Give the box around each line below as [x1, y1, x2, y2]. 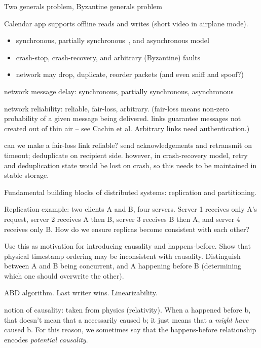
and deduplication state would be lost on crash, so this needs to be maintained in [4, 160, 257, 170]
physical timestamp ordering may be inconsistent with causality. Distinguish [4, 250, 241, 261]
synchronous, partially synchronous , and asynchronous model [16, 35, 209, 46]
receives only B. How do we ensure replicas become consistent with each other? [4, 223, 250, 234]
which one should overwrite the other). [4, 270, 124, 281]
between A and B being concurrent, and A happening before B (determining [4, 260, 242, 271]
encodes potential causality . [4, 334, 88, 344]
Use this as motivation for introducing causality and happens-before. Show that [4, 241, 251, 251]
